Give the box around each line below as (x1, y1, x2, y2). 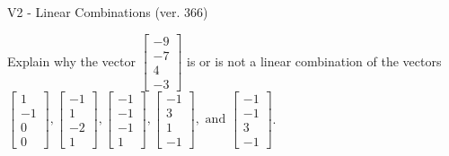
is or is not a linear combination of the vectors (187, 51, 442, 70)
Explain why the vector (7, 51, 136, 70)
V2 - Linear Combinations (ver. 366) (7, 3, 208, 21)
